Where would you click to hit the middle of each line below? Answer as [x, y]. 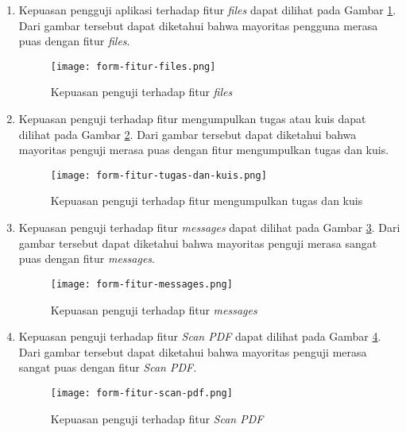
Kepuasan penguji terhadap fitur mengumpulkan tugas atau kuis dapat [192, 119]
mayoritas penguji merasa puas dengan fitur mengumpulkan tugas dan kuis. [204, 150]
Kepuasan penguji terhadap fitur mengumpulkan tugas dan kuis [207, 201]
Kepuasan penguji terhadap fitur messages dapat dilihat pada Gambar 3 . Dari [209, 228]
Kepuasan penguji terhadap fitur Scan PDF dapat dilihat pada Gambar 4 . [200, 336]
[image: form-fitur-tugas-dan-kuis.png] [159, 175]
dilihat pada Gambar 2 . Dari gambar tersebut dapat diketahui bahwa [188, 134]
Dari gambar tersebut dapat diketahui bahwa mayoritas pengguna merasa [198, 25]
